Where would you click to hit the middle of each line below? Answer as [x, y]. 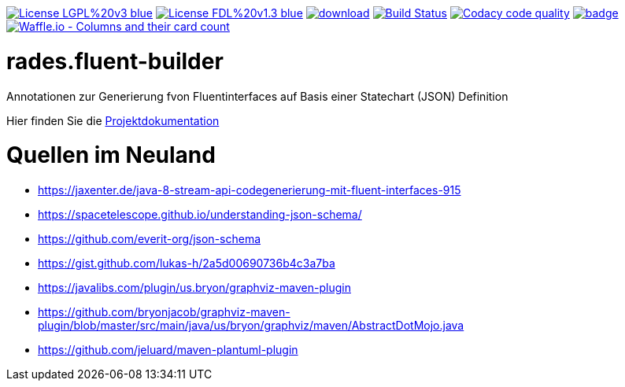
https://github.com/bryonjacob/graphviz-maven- [164, 312]
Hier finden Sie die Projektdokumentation [113, 120]
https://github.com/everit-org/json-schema [150, 239]
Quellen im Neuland [111, 155]
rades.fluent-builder [115, 61]
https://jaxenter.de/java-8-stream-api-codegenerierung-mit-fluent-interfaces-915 [250, 190]
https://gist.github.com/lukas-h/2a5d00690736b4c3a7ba [187, 263]
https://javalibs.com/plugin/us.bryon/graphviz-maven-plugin [194, 287]
